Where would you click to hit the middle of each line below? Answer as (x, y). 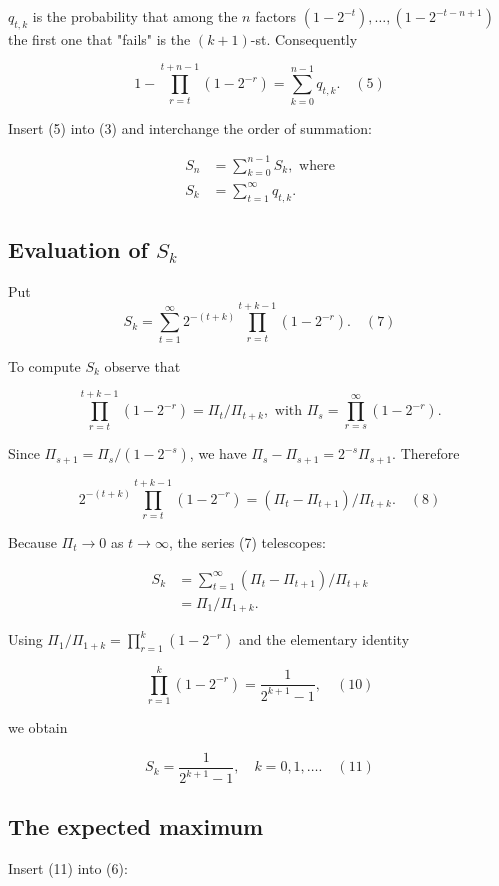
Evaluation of (78, 249)
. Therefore (426, 453)
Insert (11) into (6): (68, 868)
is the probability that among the (135, 16)
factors (276, 16)
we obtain (38, 727)
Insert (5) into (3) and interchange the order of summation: (190, 127)
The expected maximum (136, 826)
